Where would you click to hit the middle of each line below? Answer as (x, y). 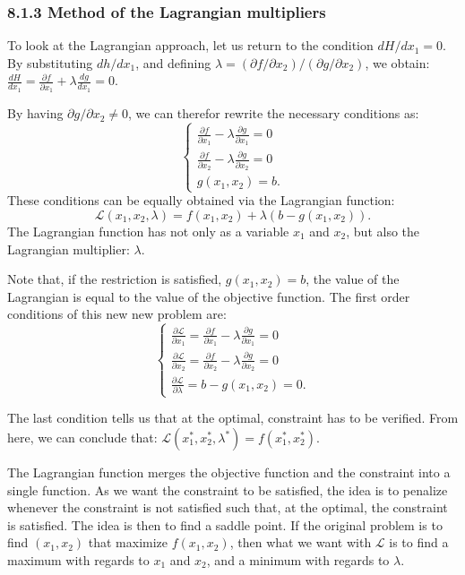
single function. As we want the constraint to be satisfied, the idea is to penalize (228, 489)
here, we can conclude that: (82, 438)
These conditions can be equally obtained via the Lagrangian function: (201, 200)
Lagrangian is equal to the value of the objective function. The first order (209, 296)
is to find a (419, 542)
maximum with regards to (78, 559)
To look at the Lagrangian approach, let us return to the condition (190, 45)
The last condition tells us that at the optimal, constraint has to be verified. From (233, 418)
